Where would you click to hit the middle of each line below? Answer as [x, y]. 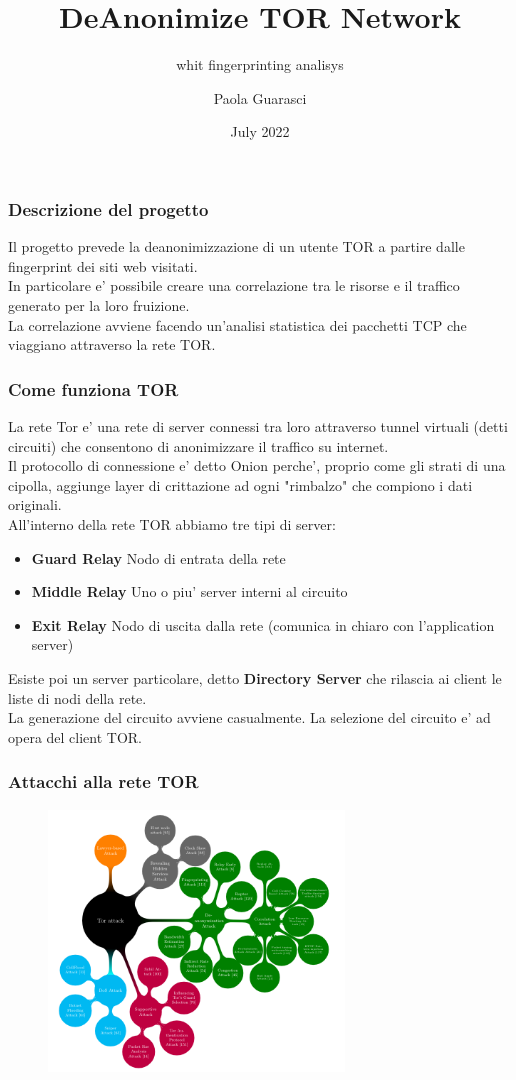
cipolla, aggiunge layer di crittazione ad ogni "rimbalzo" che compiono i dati [240, 484]
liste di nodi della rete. [77, 697]
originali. [35, 504]
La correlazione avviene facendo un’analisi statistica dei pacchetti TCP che [237, 324]
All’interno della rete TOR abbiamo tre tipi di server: [172, 523]
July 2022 [260, 131]
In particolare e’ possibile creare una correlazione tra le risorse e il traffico [234, 285]
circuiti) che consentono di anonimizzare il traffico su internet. [198, 445]
